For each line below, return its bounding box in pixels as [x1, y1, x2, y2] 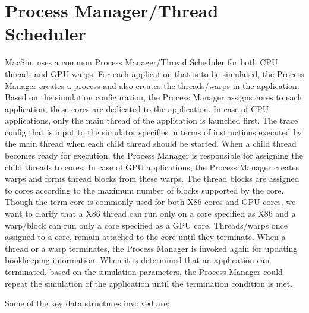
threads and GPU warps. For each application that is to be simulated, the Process [5, 67, 304, 80]
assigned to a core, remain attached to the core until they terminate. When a [5, 230, 286, 243]
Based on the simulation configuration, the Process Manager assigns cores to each [5, 91, 302, 103]
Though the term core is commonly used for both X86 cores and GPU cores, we [5, 195, 296, 208]
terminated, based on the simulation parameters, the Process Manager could [5, 265, 283, 277]
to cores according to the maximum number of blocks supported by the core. [5, 184, 284, 196]
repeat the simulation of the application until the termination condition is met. [5, 277, 293, 289]
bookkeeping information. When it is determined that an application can [5, 254, 270, 266]
